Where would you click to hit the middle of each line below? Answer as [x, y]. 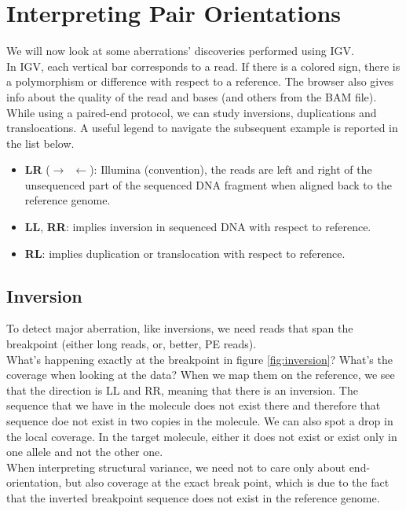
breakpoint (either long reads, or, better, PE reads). [132, 344]
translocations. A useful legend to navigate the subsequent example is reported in [202, 128]
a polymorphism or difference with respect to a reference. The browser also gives [200, 81]
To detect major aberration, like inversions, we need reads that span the [180, 328]
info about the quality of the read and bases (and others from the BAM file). [192, 96]
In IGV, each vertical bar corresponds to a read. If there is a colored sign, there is [203, 66]
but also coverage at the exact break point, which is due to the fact [227, 482]
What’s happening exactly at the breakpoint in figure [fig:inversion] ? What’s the [199, 359]
